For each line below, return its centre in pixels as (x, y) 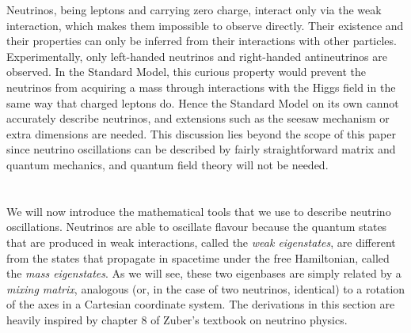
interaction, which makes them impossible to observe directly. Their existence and (205, 25)
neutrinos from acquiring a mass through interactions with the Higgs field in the (201, 87)
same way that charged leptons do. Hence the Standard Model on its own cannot (203, 102)
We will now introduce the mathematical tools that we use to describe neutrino (199, 211)
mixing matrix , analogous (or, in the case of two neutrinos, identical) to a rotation (206, 288)
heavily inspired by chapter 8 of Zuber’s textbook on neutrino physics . (177, 319)
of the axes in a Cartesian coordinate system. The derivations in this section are (201, 304)
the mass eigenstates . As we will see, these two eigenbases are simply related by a (204, 273)
